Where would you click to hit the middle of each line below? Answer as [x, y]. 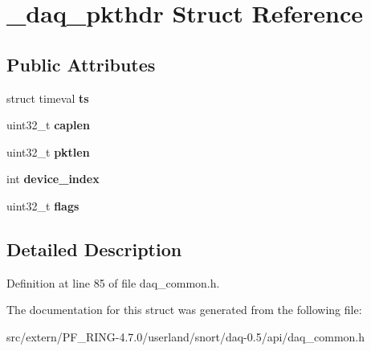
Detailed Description [94, 249]
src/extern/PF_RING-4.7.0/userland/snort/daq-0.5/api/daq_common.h [186, 336]
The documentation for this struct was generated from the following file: [184, 310]
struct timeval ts [48, 98]
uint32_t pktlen [48, 151]
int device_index [53, 179]
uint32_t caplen [48, 125]
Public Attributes [81, 64]
